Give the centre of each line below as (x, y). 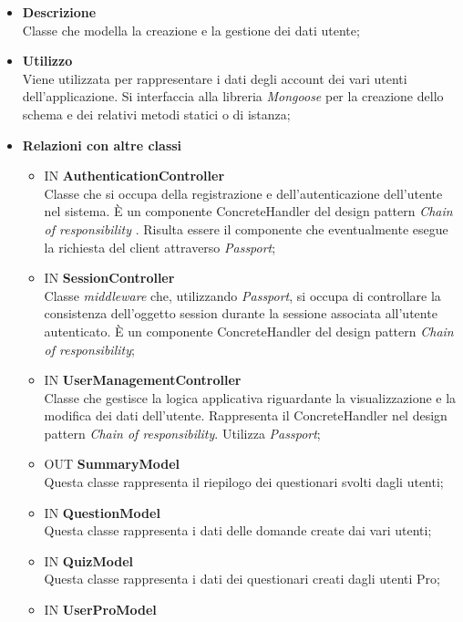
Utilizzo (47, 61)
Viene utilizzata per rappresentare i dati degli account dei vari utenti (215, 78)
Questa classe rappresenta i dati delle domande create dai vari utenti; (238, 530)
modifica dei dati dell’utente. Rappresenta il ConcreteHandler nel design (246, 415)
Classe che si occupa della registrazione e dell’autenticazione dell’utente (243, 193)
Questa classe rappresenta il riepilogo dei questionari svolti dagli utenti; (244, 482)
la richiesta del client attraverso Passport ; (160, 247)
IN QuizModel (89, 560)
